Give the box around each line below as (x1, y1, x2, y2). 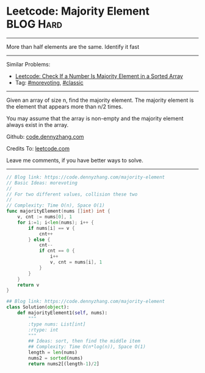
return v (17, 282, 40, 288)
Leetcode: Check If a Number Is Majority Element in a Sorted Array (15, 72, 183, 80)
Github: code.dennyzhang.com (6, 133, 84, 140)
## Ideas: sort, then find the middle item (28, 338, 140, 344)
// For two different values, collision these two (6, 191, 138, 197)
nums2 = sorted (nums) (28, 355, 84, 361)
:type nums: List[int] (28, 321, 86, 327)
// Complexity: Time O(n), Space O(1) (6, 202, 105, 208)
